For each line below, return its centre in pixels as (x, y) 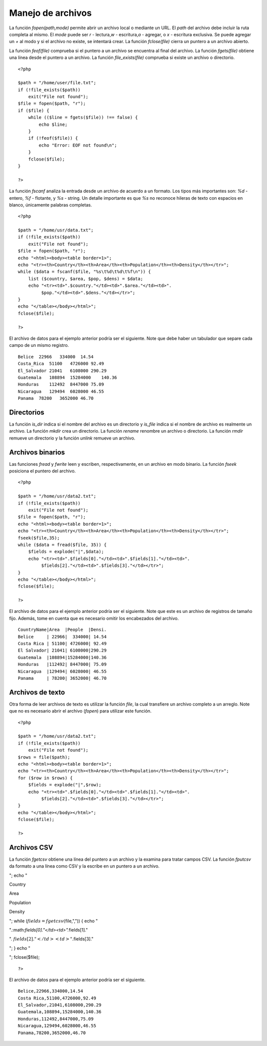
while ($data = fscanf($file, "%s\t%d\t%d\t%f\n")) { (84, 272)
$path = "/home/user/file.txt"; (57, 83)
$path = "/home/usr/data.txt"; (56, 230)
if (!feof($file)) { (53, 138)
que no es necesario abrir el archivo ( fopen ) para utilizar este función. (80, 711)
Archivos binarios (37, 452)
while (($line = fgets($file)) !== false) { (83, 117)
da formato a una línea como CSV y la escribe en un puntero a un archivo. (84, 866)
